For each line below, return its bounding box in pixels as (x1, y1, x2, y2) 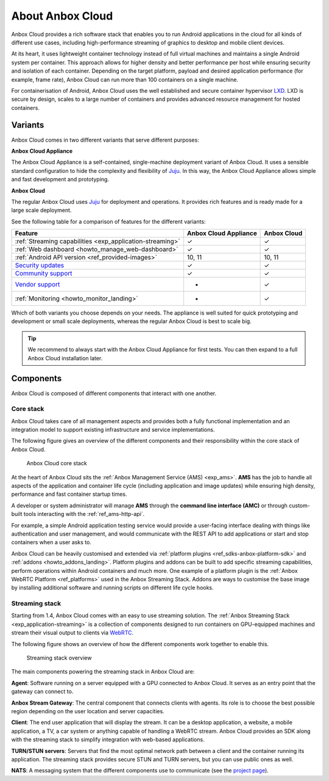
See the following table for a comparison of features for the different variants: (11, 217, 206, 225)
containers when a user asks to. (11, 539, 91, 546)
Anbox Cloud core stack (26, 460, 88, 467)
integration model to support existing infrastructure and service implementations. (11, 426, 215, 434)
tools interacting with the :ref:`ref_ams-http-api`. (23, 510, 145, 518)
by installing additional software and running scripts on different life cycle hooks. (11, 584, 214, 592)
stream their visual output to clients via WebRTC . (11, 629, 134, 636)
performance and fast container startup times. (11, 490, 127, 498)
